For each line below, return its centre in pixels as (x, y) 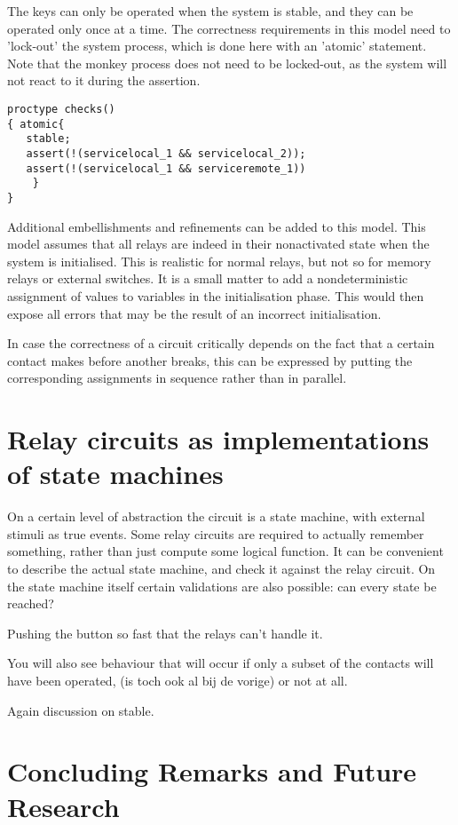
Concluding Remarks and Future (212, 771)
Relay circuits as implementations (218, 439)
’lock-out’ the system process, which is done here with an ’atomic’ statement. (217, 46)
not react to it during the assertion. (104, 80)
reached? (31, 603)
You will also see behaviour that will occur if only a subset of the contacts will (221, 663)
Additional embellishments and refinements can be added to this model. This (217, 226)
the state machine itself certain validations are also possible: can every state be (222, 586)
